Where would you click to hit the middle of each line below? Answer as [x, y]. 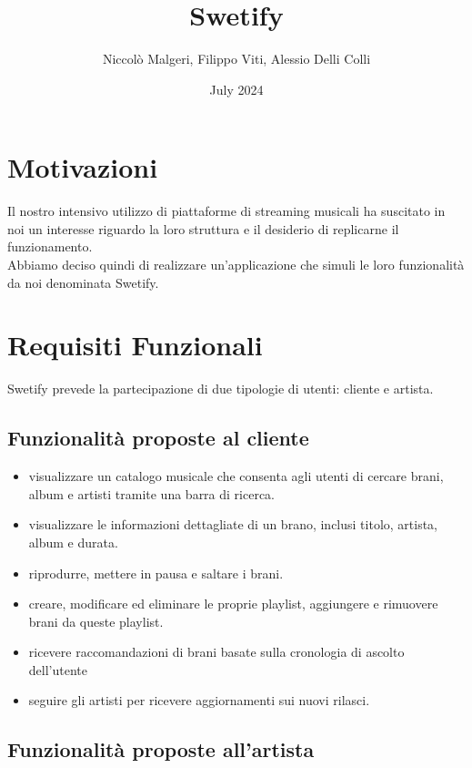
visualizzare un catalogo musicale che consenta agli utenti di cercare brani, [236, 476]
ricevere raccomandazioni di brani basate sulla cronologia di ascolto [216, 652]
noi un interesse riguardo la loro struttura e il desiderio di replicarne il [203, 228]
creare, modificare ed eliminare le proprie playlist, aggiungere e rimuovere [233, 604]
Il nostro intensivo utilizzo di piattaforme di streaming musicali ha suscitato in [226, 211]
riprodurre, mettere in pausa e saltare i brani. [156, 573]
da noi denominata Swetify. [83, 282]
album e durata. [73, 542]
